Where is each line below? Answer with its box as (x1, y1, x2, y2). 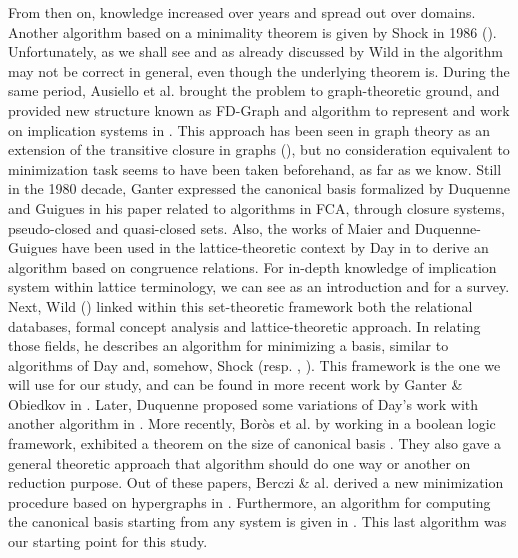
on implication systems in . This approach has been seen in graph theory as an (8, 119, 491, 140)
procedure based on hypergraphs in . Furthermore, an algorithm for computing (8, 491, 491, 512)
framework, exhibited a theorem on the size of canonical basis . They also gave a (8, 433, 502, 454)
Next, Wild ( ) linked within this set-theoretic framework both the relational (8, 295, 473, 316)
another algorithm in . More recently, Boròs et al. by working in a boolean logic (8, 413, 496, 434)
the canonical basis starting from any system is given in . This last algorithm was (8, 511, 507, 532)
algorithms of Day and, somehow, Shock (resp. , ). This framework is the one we (8, 354, 501, 375)
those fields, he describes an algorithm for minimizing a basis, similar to (8, 335, 449, 356)
